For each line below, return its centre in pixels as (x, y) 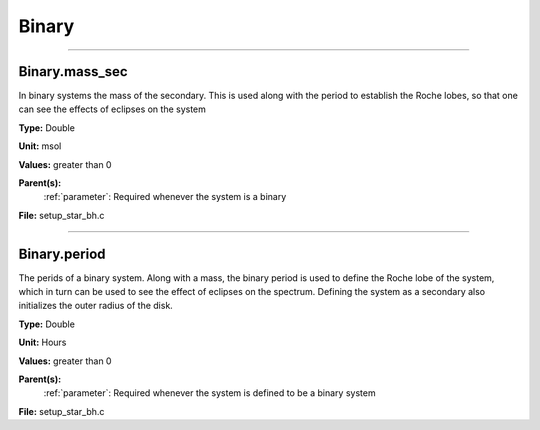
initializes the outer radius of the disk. (96, 306)
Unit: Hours (42, 342)
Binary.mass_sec (73, 71)
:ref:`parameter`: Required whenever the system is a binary (165, 197)
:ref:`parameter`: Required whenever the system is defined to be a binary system (209, 393)
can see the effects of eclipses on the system (112, 109)
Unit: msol (40, 146)
